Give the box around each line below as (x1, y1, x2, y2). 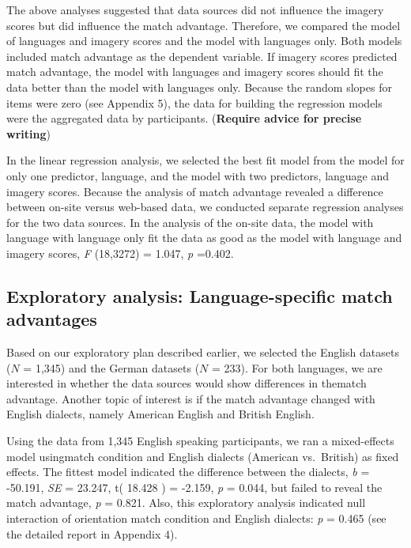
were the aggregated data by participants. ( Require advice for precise (6, 110, 362, 127)
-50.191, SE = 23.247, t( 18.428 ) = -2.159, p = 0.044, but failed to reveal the (6, 478, 383, 495)
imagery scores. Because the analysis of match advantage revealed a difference (6, 183, 383, 199)
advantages (6, 307, 97, 331)
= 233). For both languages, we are (212, 359, 383, 376)
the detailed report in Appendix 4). (6, 525, 178, 542)
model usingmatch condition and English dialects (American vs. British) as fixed (6, 448, 399, 464)
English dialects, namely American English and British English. (6, 406, 315, 422)
